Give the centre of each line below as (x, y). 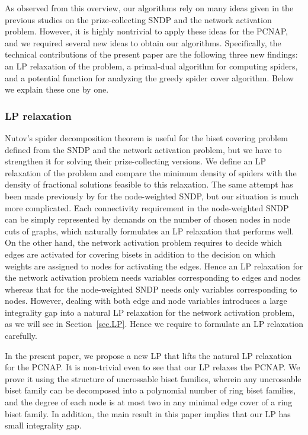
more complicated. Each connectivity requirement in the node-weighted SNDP (147, 207)
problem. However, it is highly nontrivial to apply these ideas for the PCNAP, (146, 31)
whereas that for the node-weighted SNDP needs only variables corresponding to (151, 289)
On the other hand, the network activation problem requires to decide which (143, 242)
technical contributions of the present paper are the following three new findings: (151, 54)
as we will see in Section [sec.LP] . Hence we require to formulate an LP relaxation (154, 324)
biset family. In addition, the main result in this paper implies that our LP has (148, 413)
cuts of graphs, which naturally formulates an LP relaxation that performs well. (150, 231)
